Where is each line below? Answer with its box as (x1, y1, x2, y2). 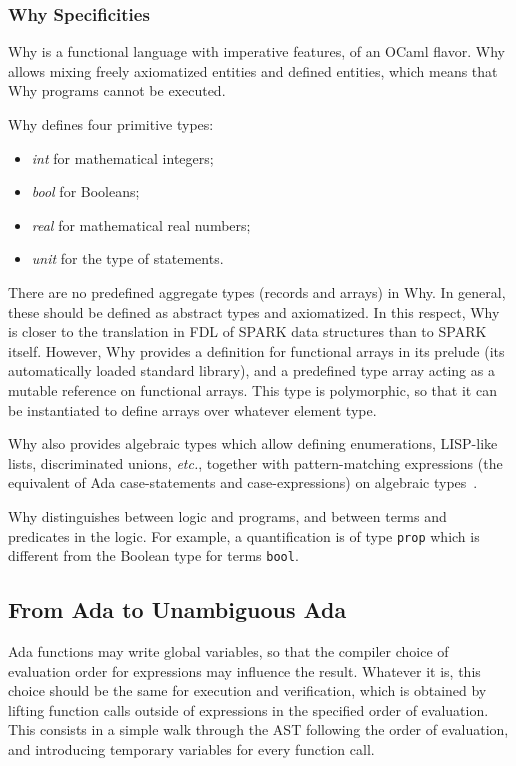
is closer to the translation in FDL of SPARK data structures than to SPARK (8, 321, 487, 342)
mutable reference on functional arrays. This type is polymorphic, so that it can (8, 379, 497, 400)
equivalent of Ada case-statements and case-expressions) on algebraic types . (8, 472, 478, 493)
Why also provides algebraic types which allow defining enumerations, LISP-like (8, 433, 498, 454)
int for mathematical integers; (31, 147, 214, 168)
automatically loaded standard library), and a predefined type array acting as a (8, 360, 495, 381)
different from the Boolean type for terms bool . (8, 545, 299, 566)
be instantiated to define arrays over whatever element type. (8, 399, 377, 420)
